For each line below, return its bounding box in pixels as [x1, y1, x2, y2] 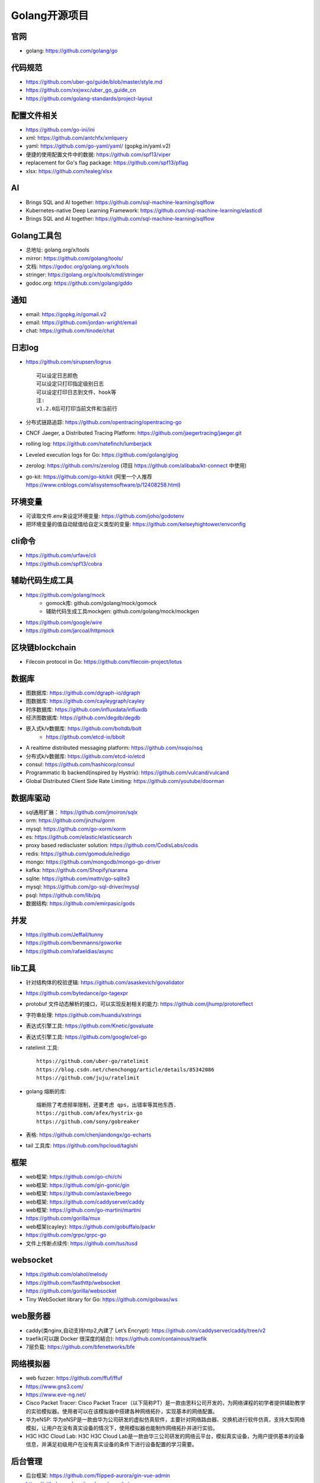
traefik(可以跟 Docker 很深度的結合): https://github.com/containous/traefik [25, 1335, 207, 1342]
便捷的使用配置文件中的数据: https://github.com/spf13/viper [25, 151, 171, 158]
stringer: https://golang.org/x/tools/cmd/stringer [25, 271, 144, 278]
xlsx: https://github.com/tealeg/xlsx [25, 167, 113, 174]
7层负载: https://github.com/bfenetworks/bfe [25, 1344, 136, 1351]
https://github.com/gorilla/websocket [25, 1287, 117, 1294]
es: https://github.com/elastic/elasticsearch [25, 833, 132, 841]
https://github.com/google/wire [25, 619, 103, 626]
